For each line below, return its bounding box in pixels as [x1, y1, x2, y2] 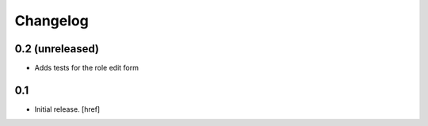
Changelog [14, 12, 89, 29]
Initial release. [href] [34, 104, 101, 114]
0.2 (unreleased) [14, 42, 99, 55]
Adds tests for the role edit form [34, 63, 139, 73]
